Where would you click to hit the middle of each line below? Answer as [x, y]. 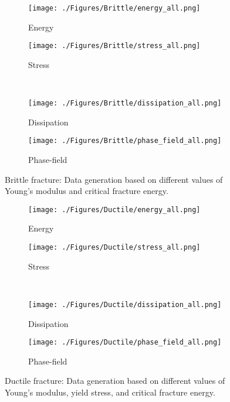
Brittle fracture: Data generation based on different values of [114, 179]
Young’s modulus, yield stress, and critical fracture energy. [110, 392]
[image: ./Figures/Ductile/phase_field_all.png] [125, 343]
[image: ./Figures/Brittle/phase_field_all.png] [125, 141]
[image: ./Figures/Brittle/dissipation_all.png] [125, 103]
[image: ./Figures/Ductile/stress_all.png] [114, 248]
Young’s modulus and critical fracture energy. [87, 191]
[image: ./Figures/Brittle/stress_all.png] [114, 46]
